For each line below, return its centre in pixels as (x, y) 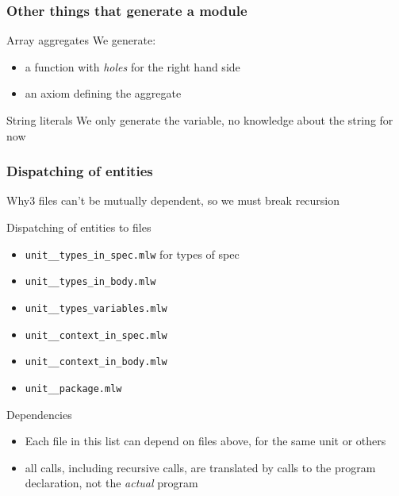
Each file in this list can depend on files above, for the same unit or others (205, 441)
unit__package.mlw (73, 388)
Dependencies (39, 414)
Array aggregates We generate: (81, 40)
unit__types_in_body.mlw (90, 282)
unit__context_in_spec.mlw (96, 335)
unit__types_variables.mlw (96, 308)
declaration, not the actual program (111, 483)
